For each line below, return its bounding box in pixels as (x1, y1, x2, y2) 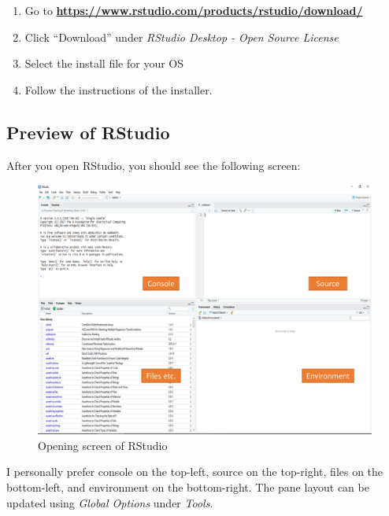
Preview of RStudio (6, 120, 170, 144)
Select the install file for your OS (24, 55, 184, 72)
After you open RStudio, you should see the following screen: (6, 157, 301, 173)
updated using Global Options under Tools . (6, 494, 213, 510)
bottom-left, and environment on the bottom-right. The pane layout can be (6, 478, 369, 495)
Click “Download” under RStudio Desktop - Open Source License (24, 28, 339, 45)
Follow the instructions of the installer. (24, 81, 213, 98)
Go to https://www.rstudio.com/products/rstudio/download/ (24, 2, 363, 18)
